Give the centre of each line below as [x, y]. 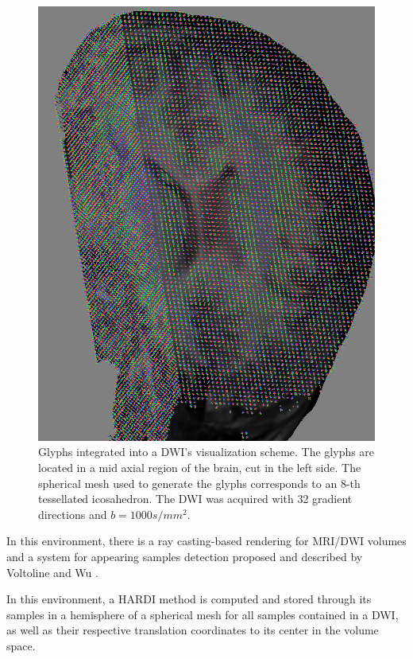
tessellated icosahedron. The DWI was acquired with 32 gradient [195, 499]
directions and [73, 514]
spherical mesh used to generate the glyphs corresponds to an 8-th [199, 483]
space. [21, 645]
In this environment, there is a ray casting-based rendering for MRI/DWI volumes [206, 541]
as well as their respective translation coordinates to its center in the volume [193, 630]
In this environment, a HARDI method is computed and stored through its [189, 599]
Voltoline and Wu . [52, 572]
